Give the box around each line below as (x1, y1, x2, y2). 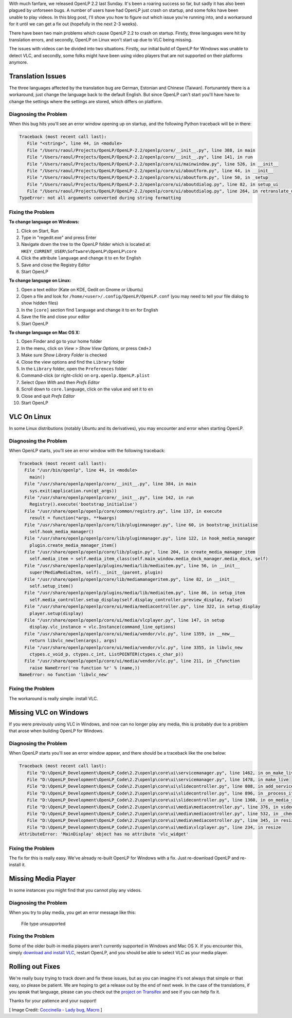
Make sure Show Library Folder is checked (21, 352, 107, 358)
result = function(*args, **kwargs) (29, 515, 117, 521)
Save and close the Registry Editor (21, 262, 90, 268)
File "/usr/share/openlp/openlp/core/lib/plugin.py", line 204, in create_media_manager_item (24, 549, 255, 555)
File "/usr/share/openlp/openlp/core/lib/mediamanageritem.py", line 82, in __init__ (24, 576, 235, 582)
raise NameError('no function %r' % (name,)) (29, 665, 140, 670)
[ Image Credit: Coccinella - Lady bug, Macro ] (9, 1007, 102, 1013)
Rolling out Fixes (9, 962, 60, 971)
